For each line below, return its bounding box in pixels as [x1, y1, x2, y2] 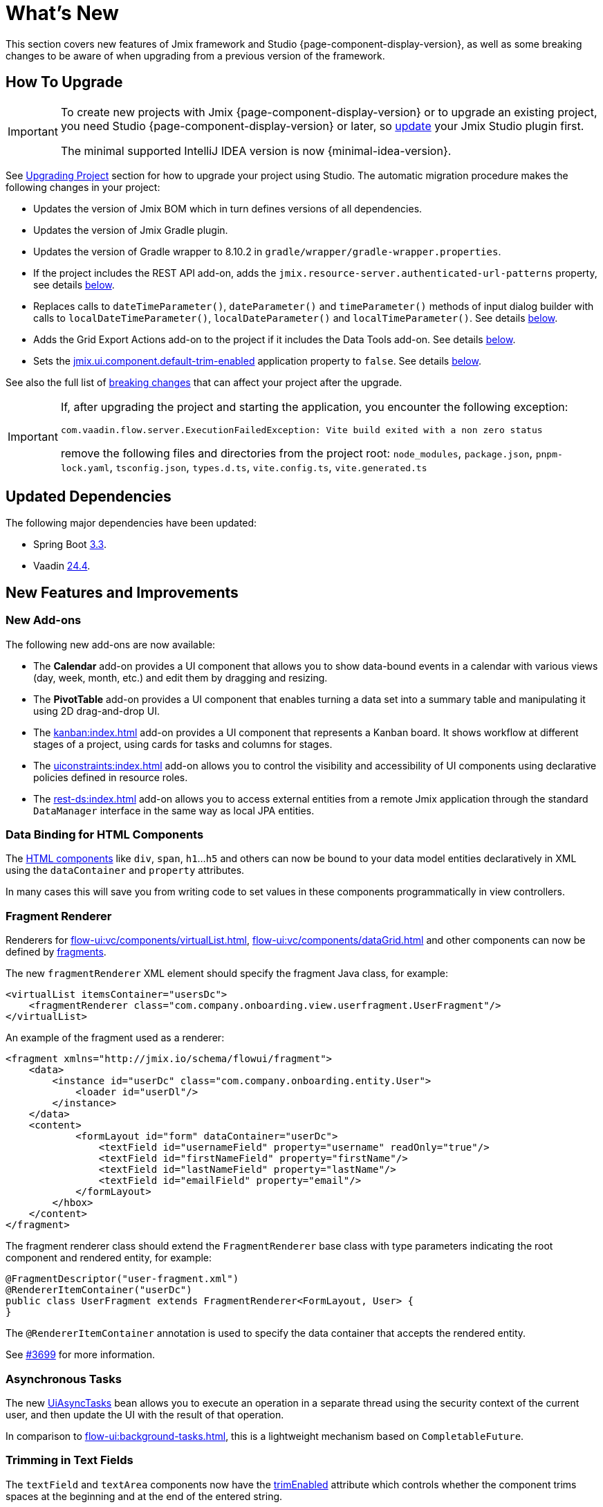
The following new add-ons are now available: [6, 638, 216, 650]
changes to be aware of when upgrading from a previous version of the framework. [6, 49, 385, 62]
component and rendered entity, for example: [6, 1252, 212, 1264]
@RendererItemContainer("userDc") [6, 1284, 192, 1296]
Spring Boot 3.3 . [33, 538, 106, 551]
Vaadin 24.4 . [33, 560, 91, 572]
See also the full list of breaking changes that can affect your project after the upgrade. [6, 376, 402, 388]
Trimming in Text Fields [6, 1453, 133, 1468]
